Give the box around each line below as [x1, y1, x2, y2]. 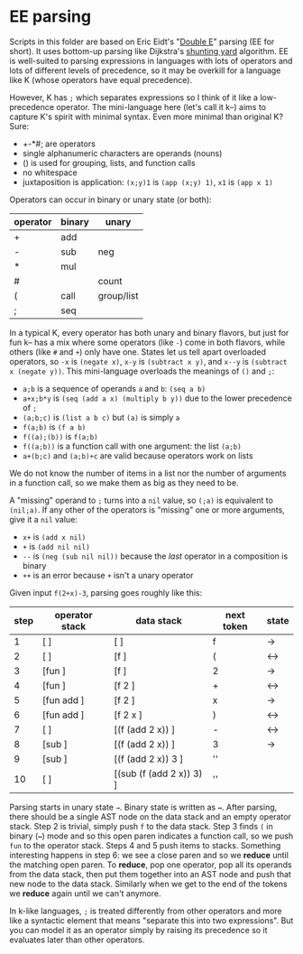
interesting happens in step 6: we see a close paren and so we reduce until [9, 849, 289, 860]
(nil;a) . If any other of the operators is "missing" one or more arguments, [9, 504, 286, 515]
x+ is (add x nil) [22, 531, 87, 542]
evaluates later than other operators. [9, 934, 145, 945]
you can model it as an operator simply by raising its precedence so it [9, 924, 268, 935]
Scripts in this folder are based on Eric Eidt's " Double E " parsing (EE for [9, 36, 275, 47]
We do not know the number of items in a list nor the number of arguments [9, 468, 287, 478]
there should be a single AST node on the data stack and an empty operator [9, 810, 291, 822]
